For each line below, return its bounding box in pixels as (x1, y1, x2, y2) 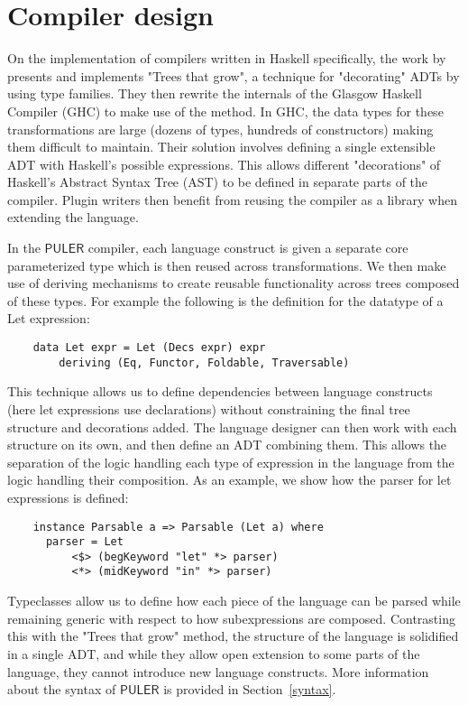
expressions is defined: (7, 487, 129, 506)
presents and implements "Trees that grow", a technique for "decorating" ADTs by (7, 66, 460, 85)
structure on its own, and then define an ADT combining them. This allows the (7, 435, 447, 454)
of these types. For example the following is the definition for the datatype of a (7, 291, 444, 310)
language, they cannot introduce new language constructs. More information (7, 662, 429, 681)
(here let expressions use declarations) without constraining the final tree (7, 399, 410, 418)
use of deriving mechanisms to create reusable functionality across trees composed (7, 274, 460, 292)
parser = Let (45, 535, 124, 549)
